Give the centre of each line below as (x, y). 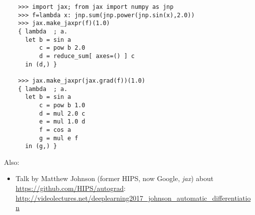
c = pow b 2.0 (62, 48)
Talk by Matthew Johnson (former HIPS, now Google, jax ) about (114, 178)
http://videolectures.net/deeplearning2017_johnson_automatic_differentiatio (133, 198)
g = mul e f (59, 138)
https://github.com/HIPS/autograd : (71, 188)
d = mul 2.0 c (62, 113)
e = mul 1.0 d (62, 122)
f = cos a (55, 130)
